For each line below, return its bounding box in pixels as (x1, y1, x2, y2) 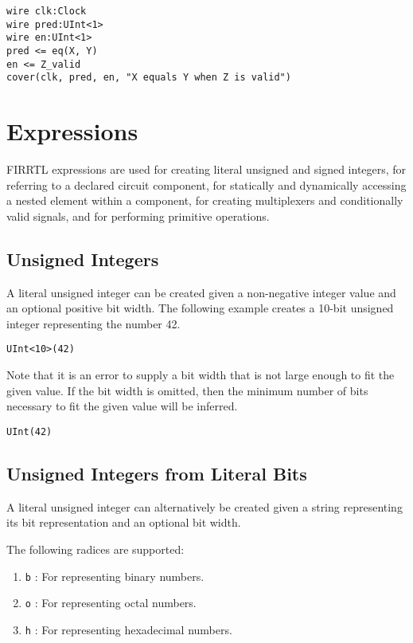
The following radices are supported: (6, 540, 185, 557)
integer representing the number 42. (6, 315, 181, 331)
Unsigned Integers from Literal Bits (6, 461, 307, 485)
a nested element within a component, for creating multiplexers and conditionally (6, 192, 403, 209)
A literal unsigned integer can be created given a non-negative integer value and (6, 284, 396, 300)
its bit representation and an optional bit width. (6, 514, 241, 531)
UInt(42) (6, 425, 53, 437)
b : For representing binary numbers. (25, 567, 205, 584)
